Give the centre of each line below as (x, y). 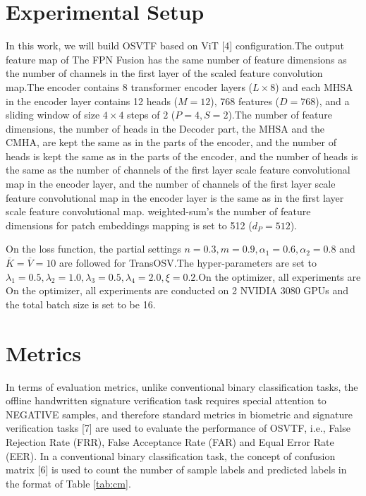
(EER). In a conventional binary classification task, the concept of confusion (171, 455)
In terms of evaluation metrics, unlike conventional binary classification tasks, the (182, 386)
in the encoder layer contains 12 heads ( (92, 101)
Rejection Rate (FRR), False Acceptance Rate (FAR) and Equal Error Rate (170, 441)
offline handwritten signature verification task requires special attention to (166, 400)
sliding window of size (53, 115)
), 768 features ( (245, 101)
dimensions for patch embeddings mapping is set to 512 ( (129, 225)
